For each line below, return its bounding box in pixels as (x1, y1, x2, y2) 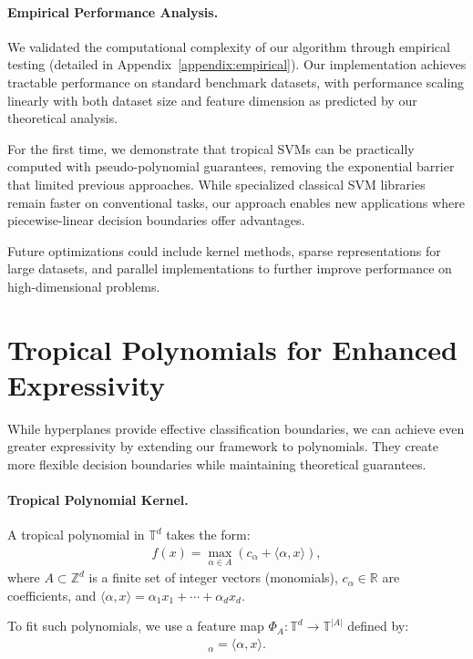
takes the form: (166, 525, 251, 544)
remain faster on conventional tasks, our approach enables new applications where (7, 192, 465, 211)
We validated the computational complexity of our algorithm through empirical (7, 36, 450, 56)
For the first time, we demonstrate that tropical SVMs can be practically (7, 139, 415, 158)
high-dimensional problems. (7, 276, 160, 295)
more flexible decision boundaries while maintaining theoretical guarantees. (7, 455, 427, 474)
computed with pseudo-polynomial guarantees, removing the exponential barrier (7, 157, 455, 176)
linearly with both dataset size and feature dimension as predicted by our (7, 90, 417, 109)
